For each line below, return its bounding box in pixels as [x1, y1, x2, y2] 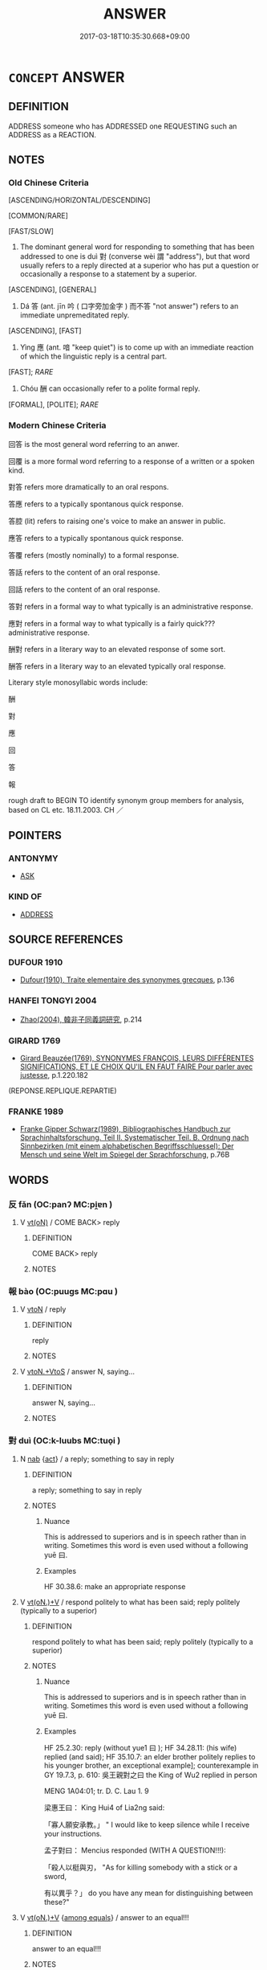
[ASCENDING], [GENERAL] [8, 285, 97, 294]
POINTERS [8, 829, 63, 842]
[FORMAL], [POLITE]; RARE [8, 399, 99, 410]
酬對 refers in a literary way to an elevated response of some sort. [8, 644, 226, 653]
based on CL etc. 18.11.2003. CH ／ [8, 805, 124, 814]
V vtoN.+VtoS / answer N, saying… [19, 1367, 135, 1377]
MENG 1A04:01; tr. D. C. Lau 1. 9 [43, 1786, 150, 1796]
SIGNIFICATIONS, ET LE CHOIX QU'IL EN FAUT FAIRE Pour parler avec [19, 1062, 253, 1071]
